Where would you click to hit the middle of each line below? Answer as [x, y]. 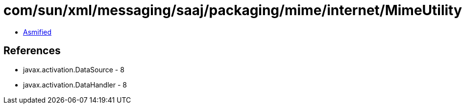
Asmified [37, 32]
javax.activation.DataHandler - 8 [75, 85]
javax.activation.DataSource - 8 [74, 69]
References [32, 51]
